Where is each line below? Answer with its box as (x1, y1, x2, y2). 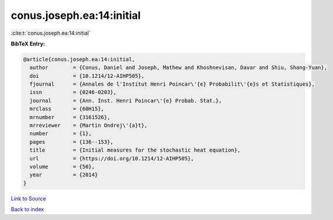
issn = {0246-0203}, (29, 89, 117, 96)
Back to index (11, 206, 44, 213)
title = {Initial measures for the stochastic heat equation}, (29, 147, 241, 153)
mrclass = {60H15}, (29, 106, 104, 112)
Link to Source (11, 195, 46, 202)
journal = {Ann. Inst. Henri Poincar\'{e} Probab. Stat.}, (29, 97, 222, 104)
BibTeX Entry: (11, 40, 45, 47)
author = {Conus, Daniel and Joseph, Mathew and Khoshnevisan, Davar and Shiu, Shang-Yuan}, (29, 64, 328, 71)
